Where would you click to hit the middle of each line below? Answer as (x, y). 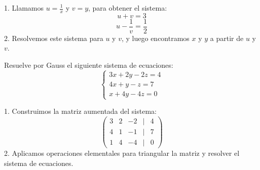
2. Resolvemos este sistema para (54, 38)
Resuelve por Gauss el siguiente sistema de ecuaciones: (89, 65)
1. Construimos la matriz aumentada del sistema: (80, 111)
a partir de (227, 38)
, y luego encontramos (155, 38)
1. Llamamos (24, 8)
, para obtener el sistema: (128, 8)
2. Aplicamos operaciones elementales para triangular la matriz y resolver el (122, 153)
